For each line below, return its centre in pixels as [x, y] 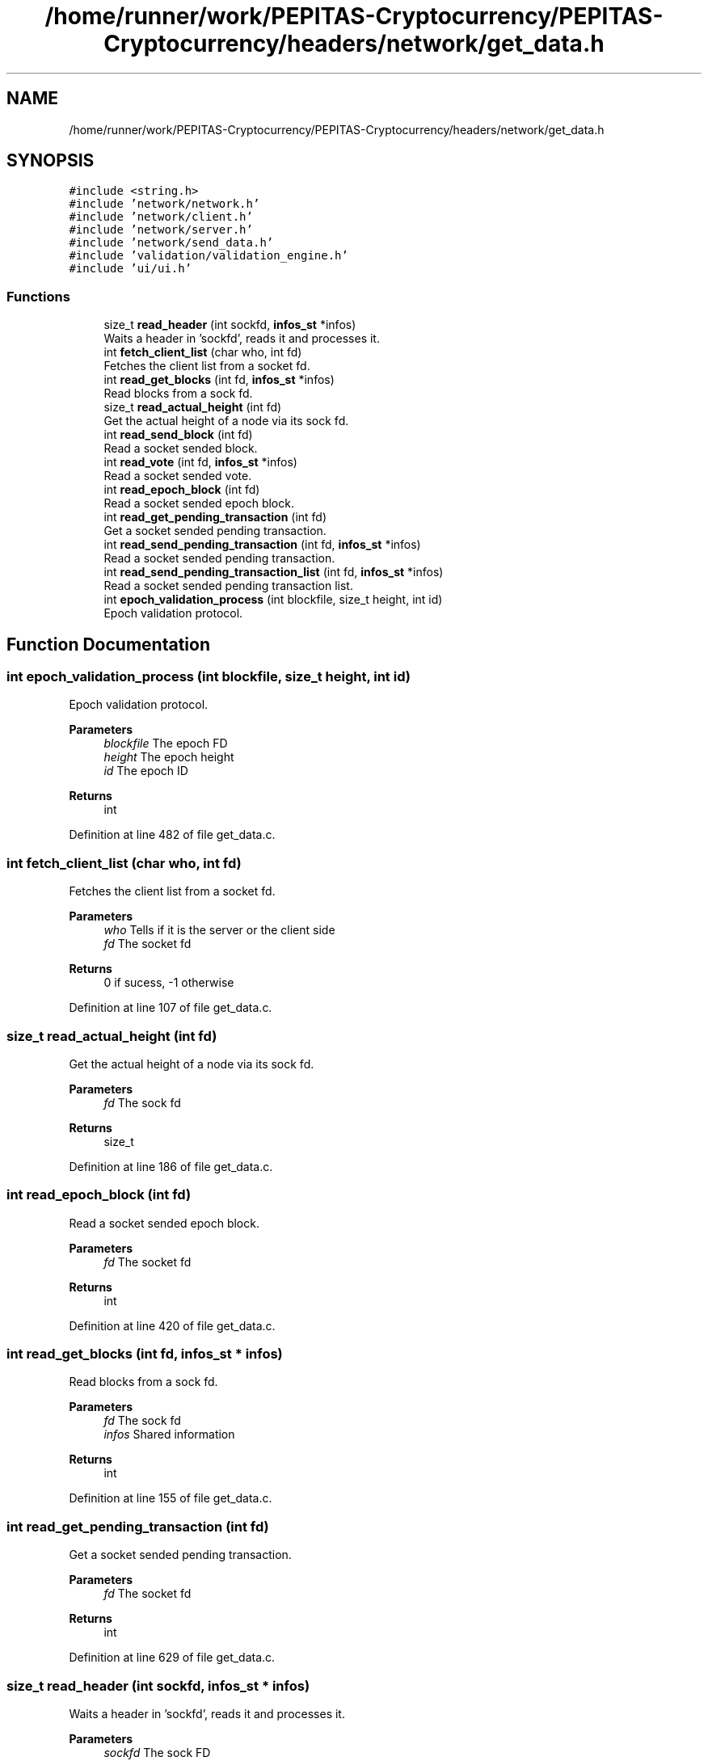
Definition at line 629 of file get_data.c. [172, 1658]
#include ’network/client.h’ [161, 217]
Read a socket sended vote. [178, 476]
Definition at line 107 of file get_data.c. [171, 1008]
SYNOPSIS [51, 161]
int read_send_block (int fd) [178, 435]
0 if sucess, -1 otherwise [169, 983]
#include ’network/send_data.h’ [171, 243]
